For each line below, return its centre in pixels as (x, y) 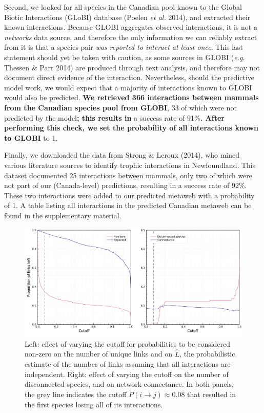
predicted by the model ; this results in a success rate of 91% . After (114, 117)
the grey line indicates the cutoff (76, 394)
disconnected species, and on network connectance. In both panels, (129, 384)
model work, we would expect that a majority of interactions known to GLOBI (128, 87)
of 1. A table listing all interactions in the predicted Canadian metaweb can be (128, 205)
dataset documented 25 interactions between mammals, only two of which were (128, 175)
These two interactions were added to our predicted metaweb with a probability (129, 195)
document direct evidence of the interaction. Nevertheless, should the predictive (129, 77)
